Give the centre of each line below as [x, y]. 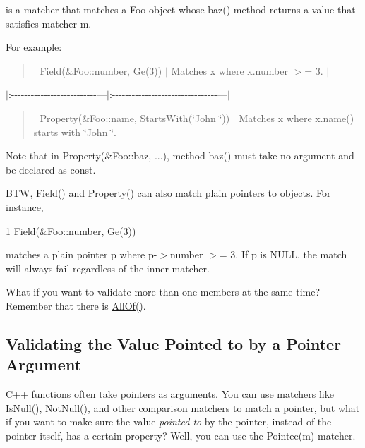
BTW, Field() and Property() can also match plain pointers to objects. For [168, 193]
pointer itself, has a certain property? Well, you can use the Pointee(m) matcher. [181, 435]
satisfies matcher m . [49, 23]
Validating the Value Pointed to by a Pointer [174, 343]
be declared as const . [51, 169]
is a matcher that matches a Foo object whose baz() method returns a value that [181, 9]
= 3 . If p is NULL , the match [283, 254]
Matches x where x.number [229, 70]
